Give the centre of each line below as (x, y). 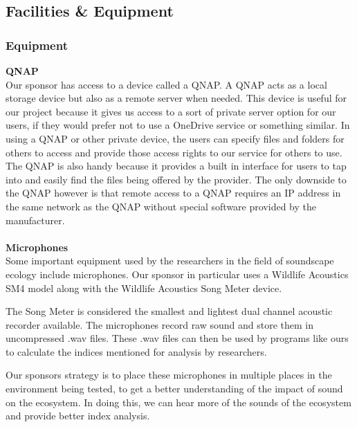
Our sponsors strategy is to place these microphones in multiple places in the (169, 375)
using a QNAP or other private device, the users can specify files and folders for (175, 138)
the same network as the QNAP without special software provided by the (161, 206)
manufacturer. (35, 220)
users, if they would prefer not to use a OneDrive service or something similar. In (178, 125)
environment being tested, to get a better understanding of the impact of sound (174, 389)
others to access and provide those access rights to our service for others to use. (174, 152)
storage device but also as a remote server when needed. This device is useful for (176, 98)
